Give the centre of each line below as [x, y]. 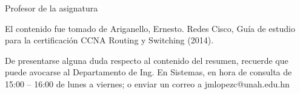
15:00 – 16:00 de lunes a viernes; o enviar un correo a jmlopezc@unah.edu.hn [147, 83]
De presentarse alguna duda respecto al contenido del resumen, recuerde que [147, 60]
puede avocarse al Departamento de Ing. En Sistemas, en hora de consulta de [148, 72]
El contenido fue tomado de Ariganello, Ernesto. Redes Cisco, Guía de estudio [150, 28]
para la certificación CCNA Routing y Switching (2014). [109, 40]
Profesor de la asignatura [52, 8]
